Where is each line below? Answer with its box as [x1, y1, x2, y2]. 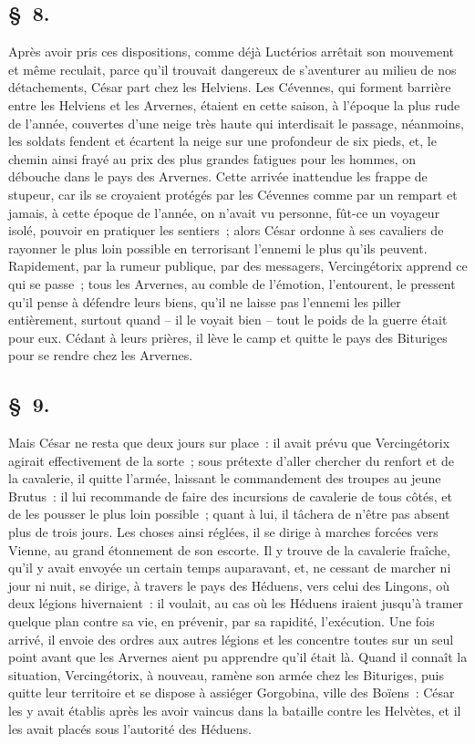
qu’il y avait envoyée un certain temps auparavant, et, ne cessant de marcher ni [8, 558, 451, 577]
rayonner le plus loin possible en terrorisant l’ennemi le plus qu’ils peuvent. [8, 238, 428, 257]
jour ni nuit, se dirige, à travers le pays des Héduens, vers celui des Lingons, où [8, 575, 449, 594]
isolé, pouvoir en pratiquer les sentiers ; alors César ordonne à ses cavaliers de [8, 221, 444, 240]
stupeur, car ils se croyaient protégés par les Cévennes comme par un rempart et [8, 184, 458, 203]
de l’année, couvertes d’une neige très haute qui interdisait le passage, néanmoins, [8, 113, 464, 132]
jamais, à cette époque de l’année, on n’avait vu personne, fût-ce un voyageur [8, 202, 440, 222]
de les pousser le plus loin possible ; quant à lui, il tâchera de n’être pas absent [8, 504, 450, 523]
